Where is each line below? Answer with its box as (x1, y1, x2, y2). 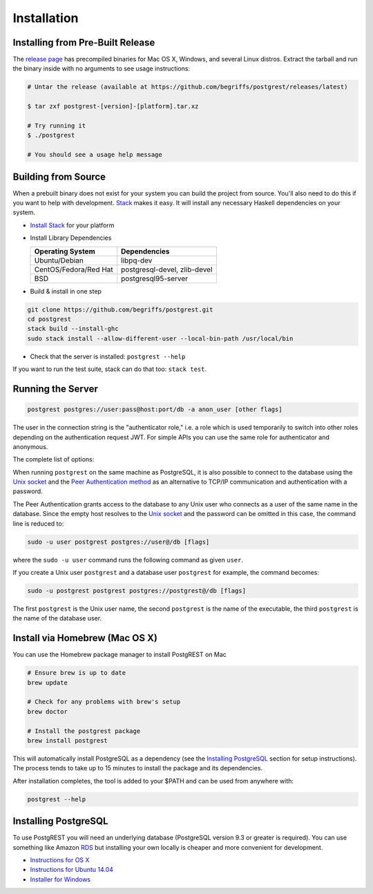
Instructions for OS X (30, 856, 90, 864)
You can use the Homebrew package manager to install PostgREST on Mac (12, 650, 227, 659)
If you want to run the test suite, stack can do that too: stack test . (12, 365, 207, 373)
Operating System (34, 246, 96, 256)
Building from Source (12, 171, 106, 182)
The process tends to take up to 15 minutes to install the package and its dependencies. (12, 764, 262, 772)
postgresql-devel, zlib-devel (121, 265, 213, 274)
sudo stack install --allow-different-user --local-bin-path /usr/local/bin (27, 334, 294, 342)
